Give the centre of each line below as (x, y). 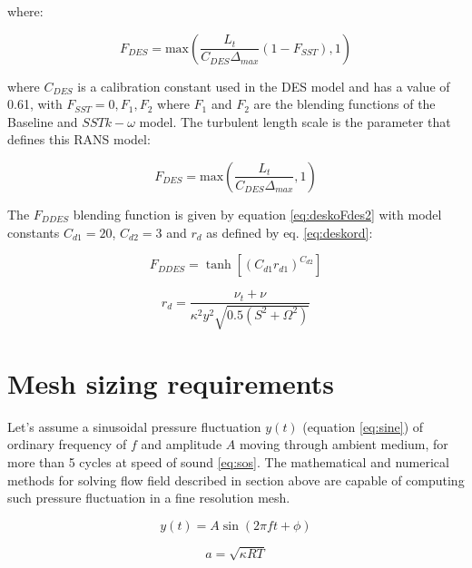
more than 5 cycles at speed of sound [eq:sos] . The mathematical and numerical (228, 461)
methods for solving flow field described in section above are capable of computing (236, 480)
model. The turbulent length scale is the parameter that (295, 121)
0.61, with (35, 104)
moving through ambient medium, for (344, 444)
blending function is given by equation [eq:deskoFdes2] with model (257, 214)
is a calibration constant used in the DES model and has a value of (264, 86)
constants (34, 232)
